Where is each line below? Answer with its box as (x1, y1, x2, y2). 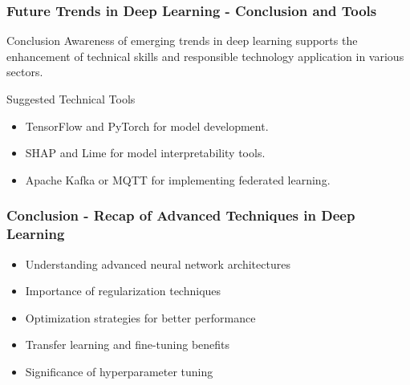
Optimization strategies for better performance (25, 309, 256, 326)
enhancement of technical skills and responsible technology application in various (6, 47, 404, 64)
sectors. (6, 63, 43, 80)
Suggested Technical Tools (6, 91, 136, 107)
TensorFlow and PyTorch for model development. (25, 117, 269, 134)
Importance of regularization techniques (25, 282, 221, 299)
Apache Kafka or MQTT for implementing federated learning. (25, 171, 331, 188)
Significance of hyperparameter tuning (25, 363, 213, 379)
